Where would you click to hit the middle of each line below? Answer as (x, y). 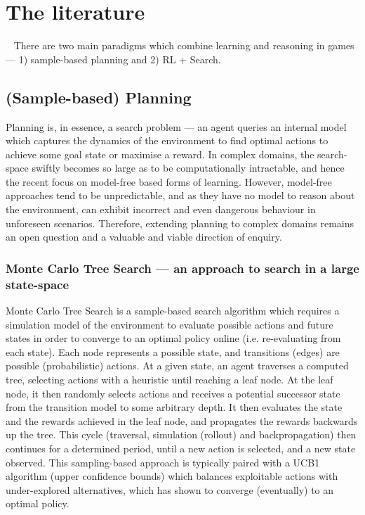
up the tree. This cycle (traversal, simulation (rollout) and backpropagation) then (181, 434)
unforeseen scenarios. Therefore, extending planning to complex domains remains (180, 223)
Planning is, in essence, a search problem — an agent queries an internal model (176, 126)
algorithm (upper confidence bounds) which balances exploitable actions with (172, 476)
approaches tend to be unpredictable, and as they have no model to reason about (180, 195)
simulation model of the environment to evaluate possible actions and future (170, 324)
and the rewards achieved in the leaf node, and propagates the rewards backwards (182, 420)
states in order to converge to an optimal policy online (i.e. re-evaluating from (173, 338)
